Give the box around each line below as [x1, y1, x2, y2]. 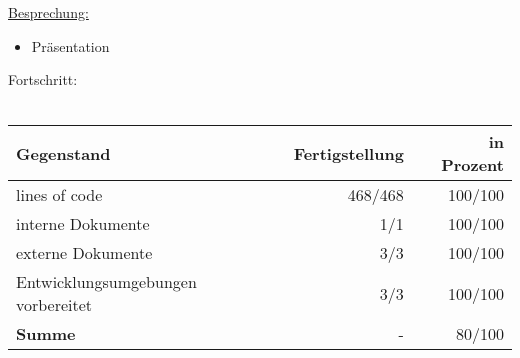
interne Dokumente [16, 212, 150, 236]
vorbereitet [16, 293, 93, 317]
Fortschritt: [8, 69, 78, 90]
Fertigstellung [293, 141, 404, 165]
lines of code [16, 183, 103, 207]
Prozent [441, 153, 504, 177]
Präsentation [31, 35, 110, 56]
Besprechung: [8, 2, 89, 22]
